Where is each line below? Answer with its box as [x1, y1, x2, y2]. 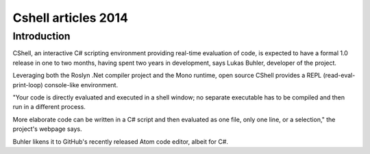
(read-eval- [323, 72, 356, 80]
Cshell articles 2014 [12, 10, 128, 25]
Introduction [12, 30, 71, 42]
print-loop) [12, 80, 44, 89]
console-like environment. [45, 80, 119, 89]
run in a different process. [12, 103, 86, 111]
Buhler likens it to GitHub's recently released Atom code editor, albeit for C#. [12, 137, 229, 146]
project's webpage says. [12, 125, 82, 133]
